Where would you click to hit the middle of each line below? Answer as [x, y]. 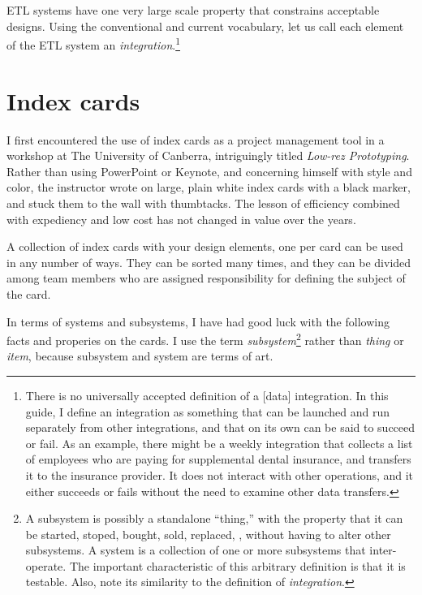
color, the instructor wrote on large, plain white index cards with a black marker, [209, 187]
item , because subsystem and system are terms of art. [140, 356]
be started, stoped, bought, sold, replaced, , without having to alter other [208, 534]
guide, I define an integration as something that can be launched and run [208, 411]
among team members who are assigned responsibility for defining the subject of [206, 278]
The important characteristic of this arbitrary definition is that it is [237, 565]
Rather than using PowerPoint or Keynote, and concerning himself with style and [209, 171]
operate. [46, 565]
